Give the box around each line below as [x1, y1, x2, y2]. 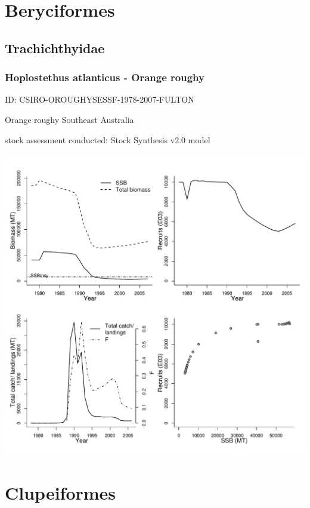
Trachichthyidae [5, 38, 105, 57]
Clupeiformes [5, 480, 116, 504]
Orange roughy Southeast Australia [5, 113, 134, 125]
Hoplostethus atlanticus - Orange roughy [5, 70, 204, 85]
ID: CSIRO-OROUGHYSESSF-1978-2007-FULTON [5, 93, 194, 106]
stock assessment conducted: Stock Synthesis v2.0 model [5, 133, 210, 146]
